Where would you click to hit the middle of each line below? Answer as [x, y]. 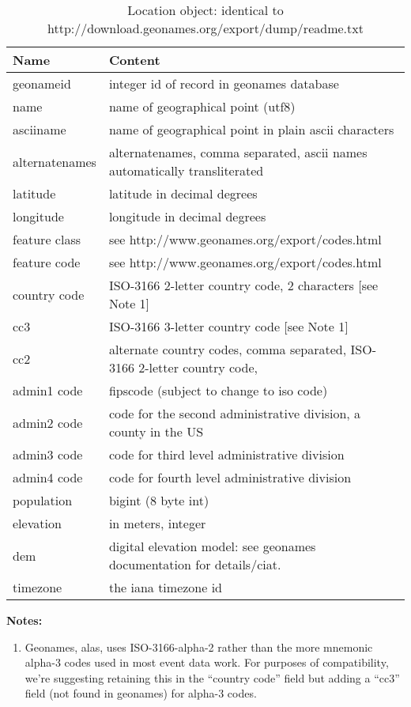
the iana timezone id [166, 587]
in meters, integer [157, 523]
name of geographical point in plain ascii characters [251, 129]
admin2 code [48, 422]
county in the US [156, 431]
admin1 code [48, 390]
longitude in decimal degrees [187, 216]
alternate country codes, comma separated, [228, 349]
